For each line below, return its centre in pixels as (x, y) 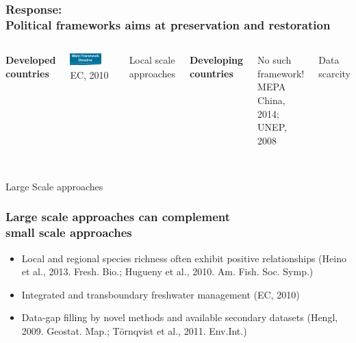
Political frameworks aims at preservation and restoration (168, 24)
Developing (217, 60)
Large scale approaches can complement (118, 217)
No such (275, 60)
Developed (31, 60)
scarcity (335, 73)
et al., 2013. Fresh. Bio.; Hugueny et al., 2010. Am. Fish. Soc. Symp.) (167, 271)
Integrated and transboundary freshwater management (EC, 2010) (161, 294)
